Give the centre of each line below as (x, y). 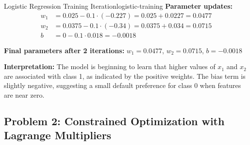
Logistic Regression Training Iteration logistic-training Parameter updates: (118, 6)
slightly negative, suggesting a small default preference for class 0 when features (123, 85)
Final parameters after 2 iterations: (64, 50)
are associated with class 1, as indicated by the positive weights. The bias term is (125, 76)
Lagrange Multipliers (58, 135)
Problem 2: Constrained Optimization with (114, 121)
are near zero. (24, 95)
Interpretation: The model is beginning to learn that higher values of (110, 66)
